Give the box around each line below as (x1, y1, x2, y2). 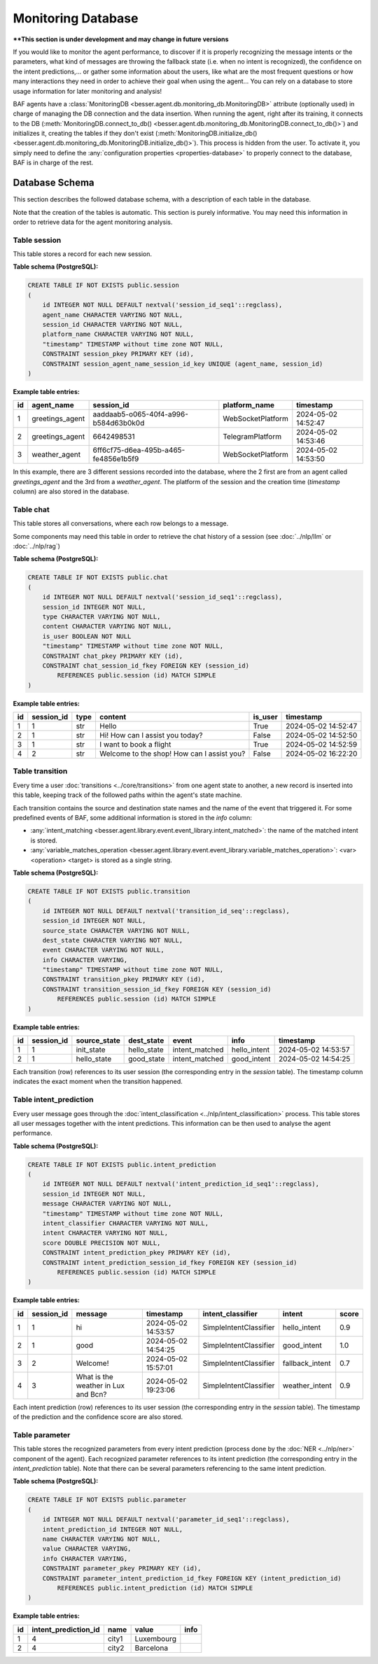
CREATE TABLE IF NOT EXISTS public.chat (27, 574, 168, 581)
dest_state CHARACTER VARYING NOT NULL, (42, 936, 183, 944)
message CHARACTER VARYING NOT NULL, (42, 1200, 172, 1208)
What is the (76, 1372, 113, 1381)
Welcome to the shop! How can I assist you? (99, 749, 246, 759)
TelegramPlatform (223, 432, 282, 442)
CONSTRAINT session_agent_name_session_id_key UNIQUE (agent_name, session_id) (42, 360, 323, 367)
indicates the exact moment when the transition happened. (13, 1078, 183, 1086)
